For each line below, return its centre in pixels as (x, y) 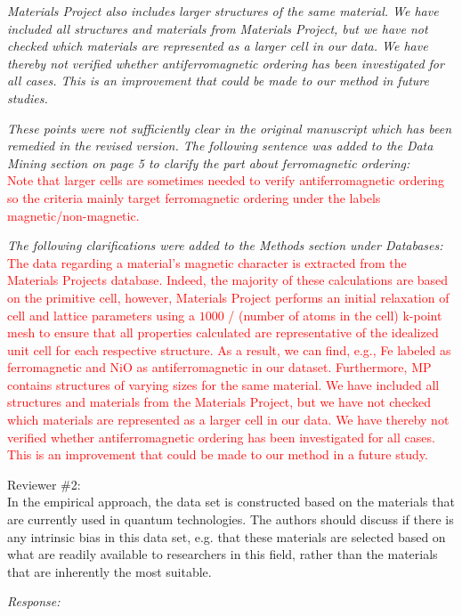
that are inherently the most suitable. (109, 571)
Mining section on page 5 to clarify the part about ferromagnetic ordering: (209, 162)
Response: (34, 601)
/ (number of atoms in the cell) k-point (335, 315)
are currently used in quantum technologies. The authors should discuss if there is (231, 519)
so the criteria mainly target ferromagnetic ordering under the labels (194, 197)
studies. (28, 97)
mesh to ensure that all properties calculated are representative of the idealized (223, 332)
